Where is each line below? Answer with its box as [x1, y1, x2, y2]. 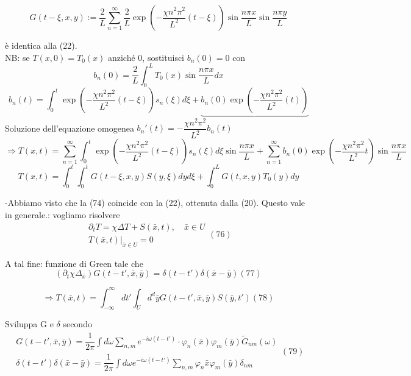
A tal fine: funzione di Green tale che [5, 257, 143, 269]
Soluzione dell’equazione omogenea [5, 121, 134, 134]
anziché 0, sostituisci [107, 51, 185, 63]
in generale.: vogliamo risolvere [5, 208, 120, 221]
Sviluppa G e [5, 317, 54, 330]
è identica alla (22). [5, 39, 77, 51]
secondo [63, 317, 92, 330]
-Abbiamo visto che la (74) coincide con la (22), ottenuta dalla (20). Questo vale [5, 196, 306, 209]
